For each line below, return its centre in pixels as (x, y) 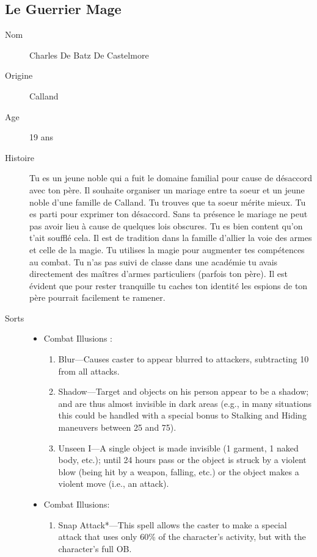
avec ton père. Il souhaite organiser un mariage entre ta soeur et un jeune (167, 189)
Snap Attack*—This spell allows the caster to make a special (173, 524)
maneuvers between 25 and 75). (117, 427)
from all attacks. (89, 371)
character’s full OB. (95, 548)
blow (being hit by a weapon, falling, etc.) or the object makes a (179, 471)
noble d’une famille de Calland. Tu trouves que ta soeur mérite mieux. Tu (168, 202)
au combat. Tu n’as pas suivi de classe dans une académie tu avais (154, 261)
